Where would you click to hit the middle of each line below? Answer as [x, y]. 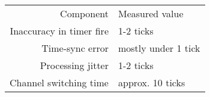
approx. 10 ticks [151, 82]
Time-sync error [75, 48]
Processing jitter [74, 65]
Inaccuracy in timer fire [59, 31]
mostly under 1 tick [159, 48]
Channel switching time [59, 82]
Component [84, 13]
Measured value [151, 13]
